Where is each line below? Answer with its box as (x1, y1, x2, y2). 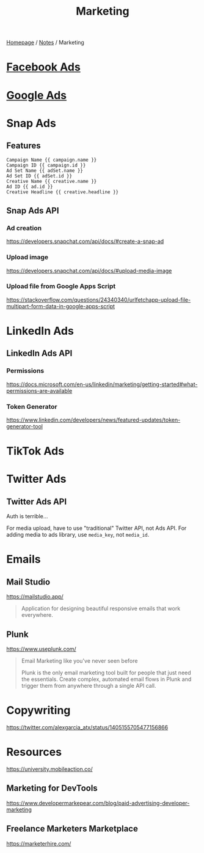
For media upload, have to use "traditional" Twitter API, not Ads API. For (6, 524, 187, 532)
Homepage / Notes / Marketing (6, 39, 84, 47)
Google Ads (6, 88, 67, 102)
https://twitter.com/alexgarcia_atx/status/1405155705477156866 (6, 723, 169, 731)
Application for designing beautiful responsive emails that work (21, 605, 181, 613)
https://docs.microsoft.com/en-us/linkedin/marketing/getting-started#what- (6, 381, 198, 388)
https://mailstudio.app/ (6, 593, 64, 600)
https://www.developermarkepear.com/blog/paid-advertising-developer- (6, 799, 190, 806)
